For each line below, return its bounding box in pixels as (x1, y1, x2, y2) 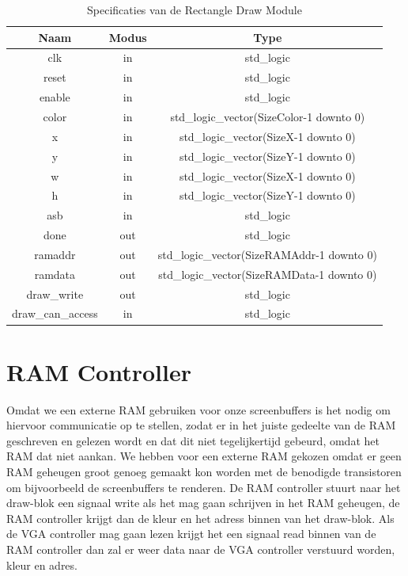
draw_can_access (12, 305, 98, 322)
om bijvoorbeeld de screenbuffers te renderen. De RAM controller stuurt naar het (6, 479, 401, 495)
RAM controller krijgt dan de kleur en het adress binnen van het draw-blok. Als (6, 509, 395, 526)
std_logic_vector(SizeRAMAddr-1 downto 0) (157, 246, 377, 262)
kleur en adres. (6, 556, 77, 573)
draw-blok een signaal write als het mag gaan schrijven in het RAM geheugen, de (6, 494, 400, 511)
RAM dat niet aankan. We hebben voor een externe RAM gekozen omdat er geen (6, 448, 402, 464)
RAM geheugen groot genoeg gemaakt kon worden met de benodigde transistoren (6, 463, 402, 479)
